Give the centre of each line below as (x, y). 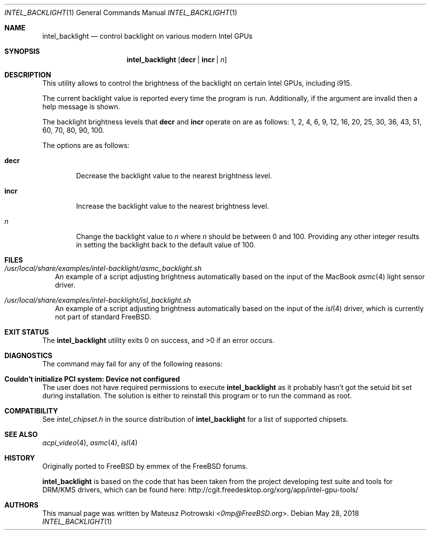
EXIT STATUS (27, 332)
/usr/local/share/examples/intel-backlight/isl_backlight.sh (98, 300)
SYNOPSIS (22, 51)
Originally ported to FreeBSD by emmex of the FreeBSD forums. (145, 466)
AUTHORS (22, 505)
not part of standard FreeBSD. (103, 317)
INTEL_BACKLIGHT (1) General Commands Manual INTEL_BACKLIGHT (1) (121, 12)
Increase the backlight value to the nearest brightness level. (173, 206)
